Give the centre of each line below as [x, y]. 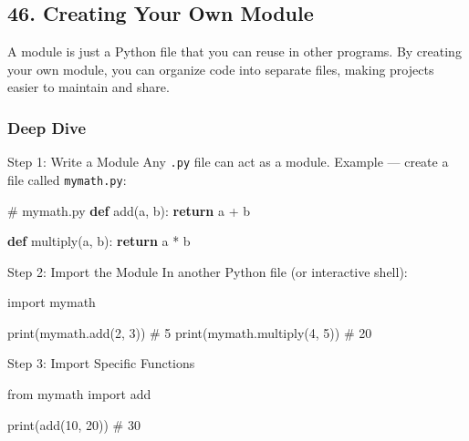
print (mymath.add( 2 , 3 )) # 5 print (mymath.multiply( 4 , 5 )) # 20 [190, 332]
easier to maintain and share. [89, 87]
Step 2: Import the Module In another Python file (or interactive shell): [208, 271]
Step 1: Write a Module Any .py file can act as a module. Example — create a [228, 162]
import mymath [52, 302]
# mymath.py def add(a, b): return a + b [129, 210]
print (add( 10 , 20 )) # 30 [74, 424]
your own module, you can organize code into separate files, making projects [221, 69]
